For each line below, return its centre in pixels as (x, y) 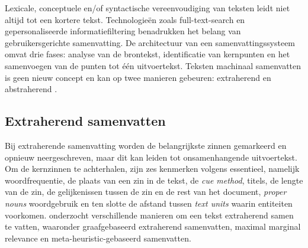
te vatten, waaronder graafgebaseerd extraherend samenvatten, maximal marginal (153, 226)
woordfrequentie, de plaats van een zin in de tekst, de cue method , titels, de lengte (154, 180)
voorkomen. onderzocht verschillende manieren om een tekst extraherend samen (149, 215)
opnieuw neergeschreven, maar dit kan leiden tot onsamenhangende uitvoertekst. (151, 157)
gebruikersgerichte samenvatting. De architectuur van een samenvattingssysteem (150, 42)
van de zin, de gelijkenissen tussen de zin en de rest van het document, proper (146, 192)
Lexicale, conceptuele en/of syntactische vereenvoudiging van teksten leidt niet (147, 8)
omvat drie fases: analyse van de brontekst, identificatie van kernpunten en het (147, 54)
